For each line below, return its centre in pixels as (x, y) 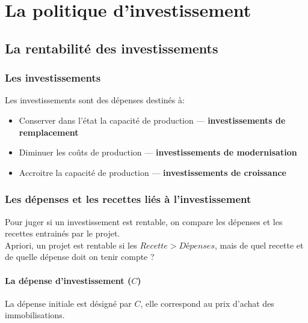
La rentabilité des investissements (112, 48)
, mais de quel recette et (259, 245)
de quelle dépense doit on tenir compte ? (80, 257)
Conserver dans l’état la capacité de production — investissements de (152, 120)
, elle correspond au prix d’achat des (207, 303)
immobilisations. (35, 315)
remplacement (49, 132)
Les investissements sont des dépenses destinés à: (95, 100)
